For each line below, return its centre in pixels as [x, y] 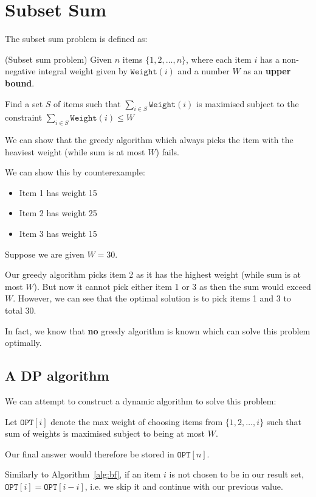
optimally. [23, 343]
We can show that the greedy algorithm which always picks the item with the [149, 140]
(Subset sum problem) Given [59, 59]
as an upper [267, 71]
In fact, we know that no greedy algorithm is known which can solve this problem [158, 330]
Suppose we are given [45, 254]
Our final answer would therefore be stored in [90, 453]
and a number [204, 71]
